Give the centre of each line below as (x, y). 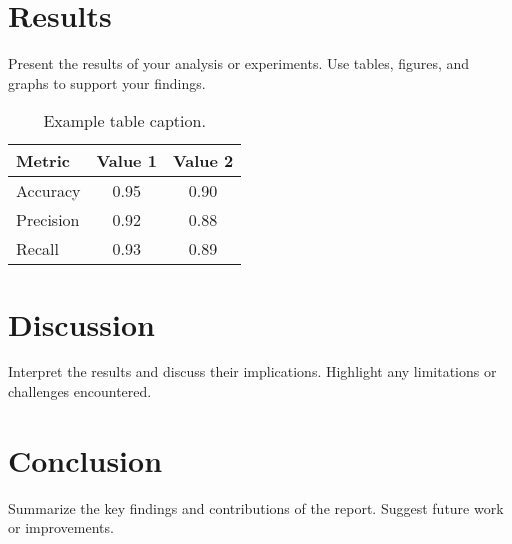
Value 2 (203, 161)
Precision (48, 220)
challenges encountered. (80, 391)
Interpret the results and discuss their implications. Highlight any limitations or (252, 371)
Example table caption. (124, 121)
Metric (43, 161)
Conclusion (85, 459)
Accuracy (48, 191)
